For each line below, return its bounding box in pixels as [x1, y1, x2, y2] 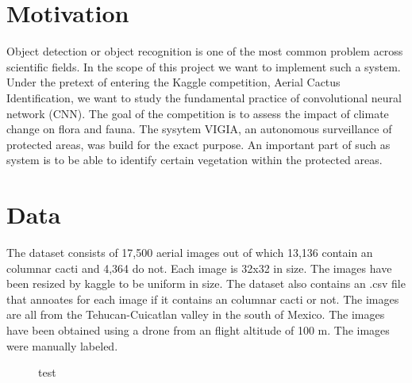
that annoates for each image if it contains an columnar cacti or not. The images [6, 290, 399, 307]
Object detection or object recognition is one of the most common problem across [6, 43, 403, 59]
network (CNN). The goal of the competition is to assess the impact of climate [6, 105, 389, 121]
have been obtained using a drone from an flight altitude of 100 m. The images [6, 321, 390, 338]
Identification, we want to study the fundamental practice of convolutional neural [6, 89, 402, 105]
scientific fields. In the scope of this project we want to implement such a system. [6, 58, 401, 75]
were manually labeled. [6, 337, 118, 354]
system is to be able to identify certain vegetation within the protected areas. [6, 151, 383, 168]
